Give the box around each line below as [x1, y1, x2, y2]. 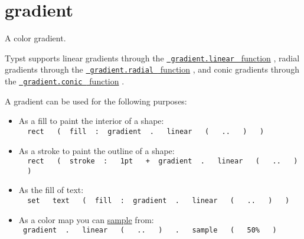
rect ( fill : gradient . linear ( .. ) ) [27, 127, 264, 136]
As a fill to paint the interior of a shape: [18, 114, 164, 127]
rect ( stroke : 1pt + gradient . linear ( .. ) [27, 157, 298, 166]
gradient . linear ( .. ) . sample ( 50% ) [22, 226, 277, 235]
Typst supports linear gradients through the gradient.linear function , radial [5, 51, 300, 64]
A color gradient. [5, 32, 66, 44]
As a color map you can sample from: [18, 213, 154, 225]
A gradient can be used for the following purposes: [5, 94, 187, 107]
